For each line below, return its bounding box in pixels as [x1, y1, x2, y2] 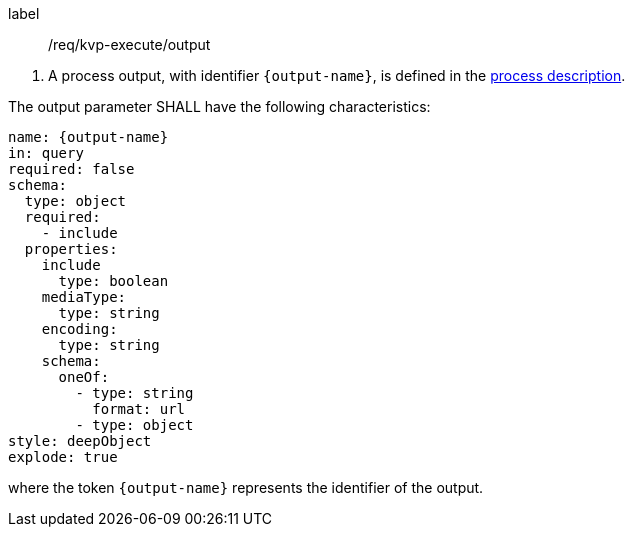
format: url [92, 401, 186, 417]
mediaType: [41, 289, 127, 305]
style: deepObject [8, 433, 152, 449]
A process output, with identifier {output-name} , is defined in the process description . [48, 67, 626, 84]
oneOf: [58, 369, 110, 385]
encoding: [41, 321, 118, 337]
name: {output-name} [8, 129, 169, 145]
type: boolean [58, 273, 169, 289]
